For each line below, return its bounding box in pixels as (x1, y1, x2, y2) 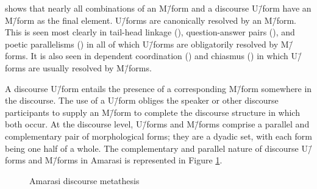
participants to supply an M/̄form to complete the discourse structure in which (5, 105, 300, 118)
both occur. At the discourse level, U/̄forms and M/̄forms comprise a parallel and (5, 118, 310, 130)
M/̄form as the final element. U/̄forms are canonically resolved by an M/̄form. (5, 13, 296, 26)
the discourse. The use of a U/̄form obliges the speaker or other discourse (5, 94, 279, 107)
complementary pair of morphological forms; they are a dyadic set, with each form (5, 129, 312, 142)
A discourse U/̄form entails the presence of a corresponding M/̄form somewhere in (5, 82, 312, 94)
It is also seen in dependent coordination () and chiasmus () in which (30, 49, 288, 62)
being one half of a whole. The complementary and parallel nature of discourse (5, 141, 299, 154)
